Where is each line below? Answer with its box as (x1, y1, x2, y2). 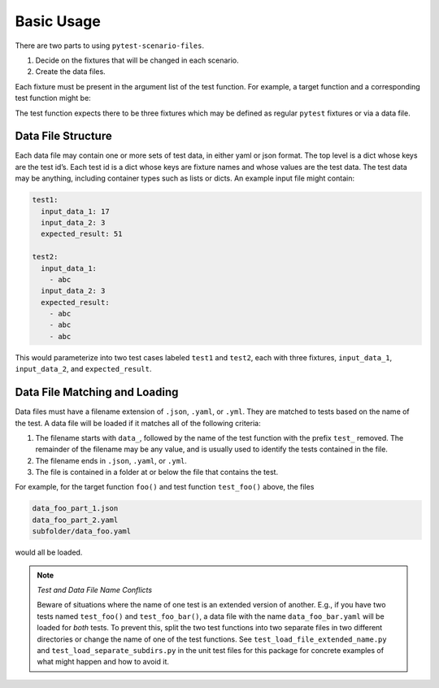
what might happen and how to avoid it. (37, 657, 170, 667)
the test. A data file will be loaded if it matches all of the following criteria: (15, 418, 261, 428)
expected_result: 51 (41, 229, 123, 239)
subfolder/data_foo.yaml (32, 527, 132, 536)
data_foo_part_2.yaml (32, 515, 119, 525)
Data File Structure (15, 129, 113, 143)
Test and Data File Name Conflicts (37, 586, 153, 595)
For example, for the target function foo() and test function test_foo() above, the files (15, 482, 315, 492)
